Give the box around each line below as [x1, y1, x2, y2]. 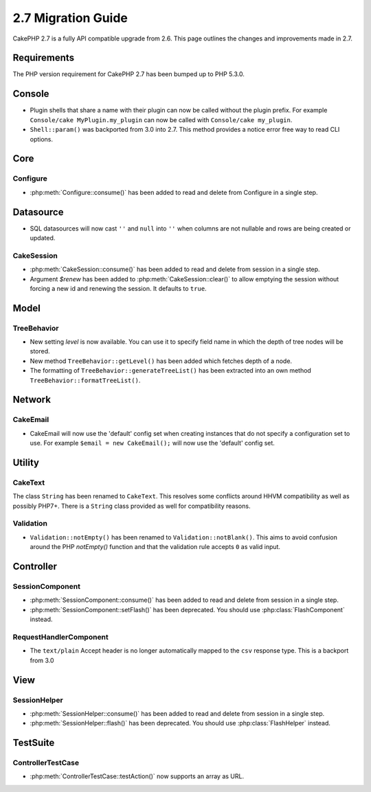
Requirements [12, 52, 75, 64]
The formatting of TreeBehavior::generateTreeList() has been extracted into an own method [30, 366, 312, 375]
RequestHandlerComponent [12, 632, 109, 642]
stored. [30, 347, 51, 356]
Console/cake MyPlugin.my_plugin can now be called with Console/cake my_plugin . [30, 115, 293, 124]
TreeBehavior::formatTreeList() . [30, 376, 141, 384]
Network [12, 394, 52, 406]
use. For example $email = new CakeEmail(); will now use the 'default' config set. [30, 439, 275, 447]
